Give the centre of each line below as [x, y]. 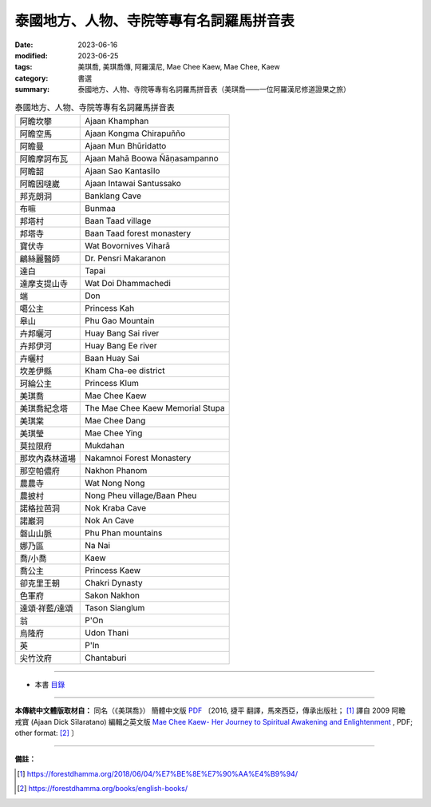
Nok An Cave [110, 520]
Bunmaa [100, 208]
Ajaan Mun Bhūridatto [126, 145]
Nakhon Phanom [116, 470]
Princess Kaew [113, 570]
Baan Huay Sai [112, 358]
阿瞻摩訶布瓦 [43, 158]
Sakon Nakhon [112, 595]
